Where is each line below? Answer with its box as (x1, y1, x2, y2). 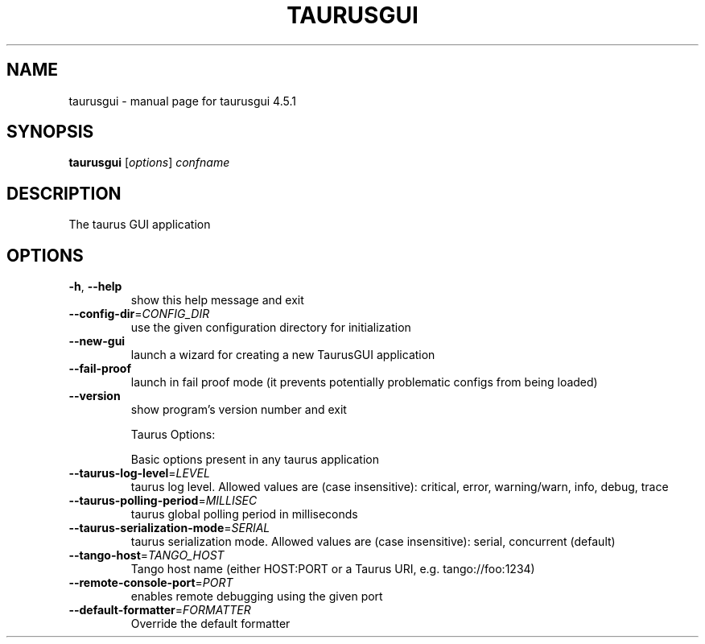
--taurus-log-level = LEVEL (68, 466, 210, 481)
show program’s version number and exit (130, 402, 347, 417)
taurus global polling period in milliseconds (130, 507, 358, 522)
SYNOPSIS (6, 122, 94, 142)
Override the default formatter (130, 617, 291, 631)
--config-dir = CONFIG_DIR (68, 307, 210, 321)
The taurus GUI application (68, 217, 211, 232)
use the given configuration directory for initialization (130, 320, 411, 335)
